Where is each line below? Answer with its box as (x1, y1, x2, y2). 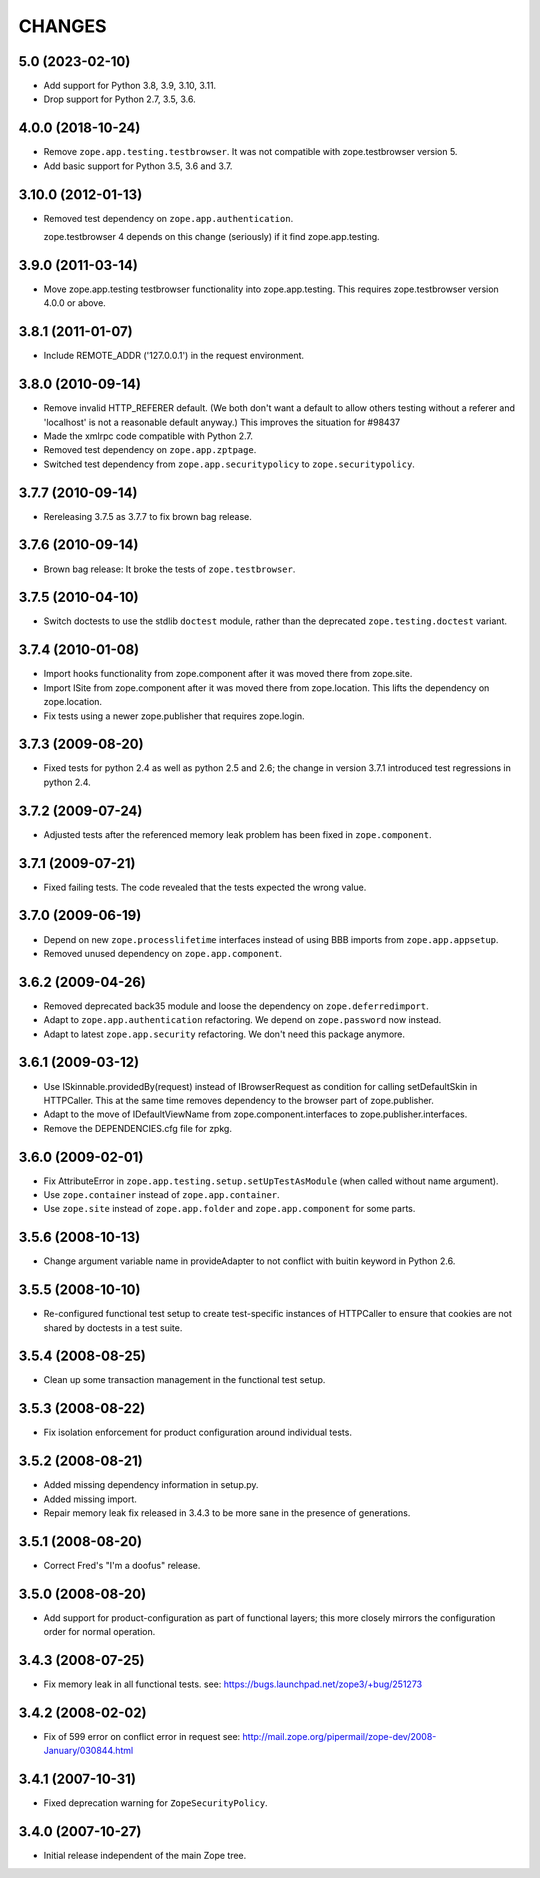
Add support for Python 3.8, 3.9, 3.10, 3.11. (43, 80, 217, 92)
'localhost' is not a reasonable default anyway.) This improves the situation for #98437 (43, 416, 400, 428)
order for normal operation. (43, 1626, 156, 1638)
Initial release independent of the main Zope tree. (43, 1850, 247, 1862)
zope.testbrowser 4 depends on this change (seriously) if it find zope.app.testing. (43, 231, 380, 243)
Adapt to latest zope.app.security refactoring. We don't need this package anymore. (43, 1028, 405, 1040)
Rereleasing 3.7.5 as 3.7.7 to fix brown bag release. (43, 510, 252, 522)
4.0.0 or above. (43, 297, 107, 309)
